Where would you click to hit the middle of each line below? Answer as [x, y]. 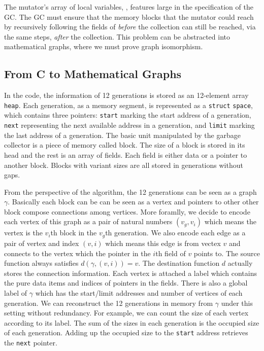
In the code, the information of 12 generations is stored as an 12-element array [126, 95]
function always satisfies [41, 263]
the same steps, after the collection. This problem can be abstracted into [117, 36]
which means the [230, 221]
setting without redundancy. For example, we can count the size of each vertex [126, 313]
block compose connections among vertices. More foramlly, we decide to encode [127, 211]
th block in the [74, 233]
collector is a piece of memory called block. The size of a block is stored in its [125, 145]
